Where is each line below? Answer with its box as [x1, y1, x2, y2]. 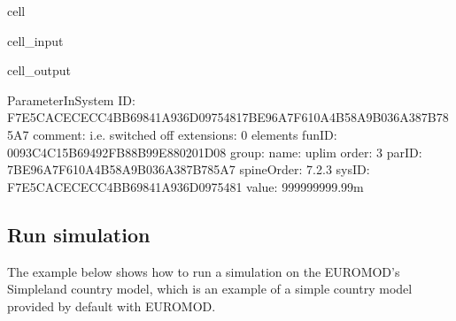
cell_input [7, 31, 64, 50]
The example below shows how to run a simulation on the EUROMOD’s [7, 262, 400, 280]
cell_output [7, 61, 71, 80]
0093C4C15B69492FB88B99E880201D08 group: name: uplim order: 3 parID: [7, 142, 422, 161]
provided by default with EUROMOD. [7, 296, 216, 315]
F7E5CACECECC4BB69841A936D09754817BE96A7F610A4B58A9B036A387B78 [7, 108, 449, 126]
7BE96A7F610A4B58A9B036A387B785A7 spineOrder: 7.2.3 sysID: [7, 160, 370, 179]
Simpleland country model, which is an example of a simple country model [7, 279, 413, 298]
